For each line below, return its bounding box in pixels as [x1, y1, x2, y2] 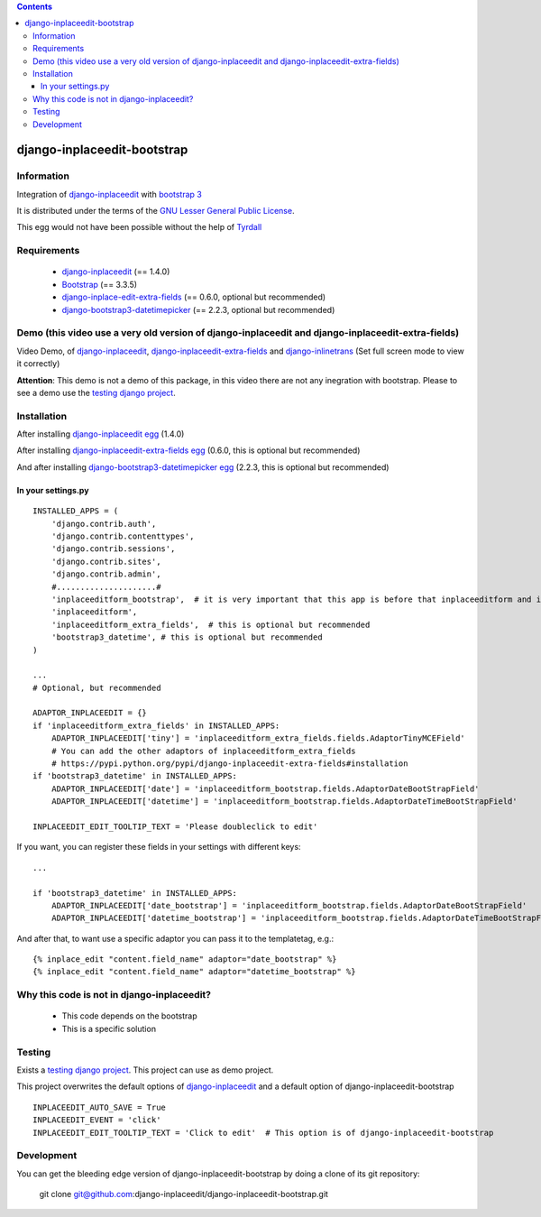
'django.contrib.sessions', [50, 544, 176, 554]
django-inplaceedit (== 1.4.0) [61, 266, 170, 277]
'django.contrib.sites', [50, 556, 161, 567]
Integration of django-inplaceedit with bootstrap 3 [16, 189, 202, 199]
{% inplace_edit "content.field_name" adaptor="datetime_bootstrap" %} [32, 966, 356, 977]
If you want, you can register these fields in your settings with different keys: [16, 842, 301, 853]
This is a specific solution [61, 1023, 157, 1034]
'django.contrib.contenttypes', [50, 530, 195, 541]
